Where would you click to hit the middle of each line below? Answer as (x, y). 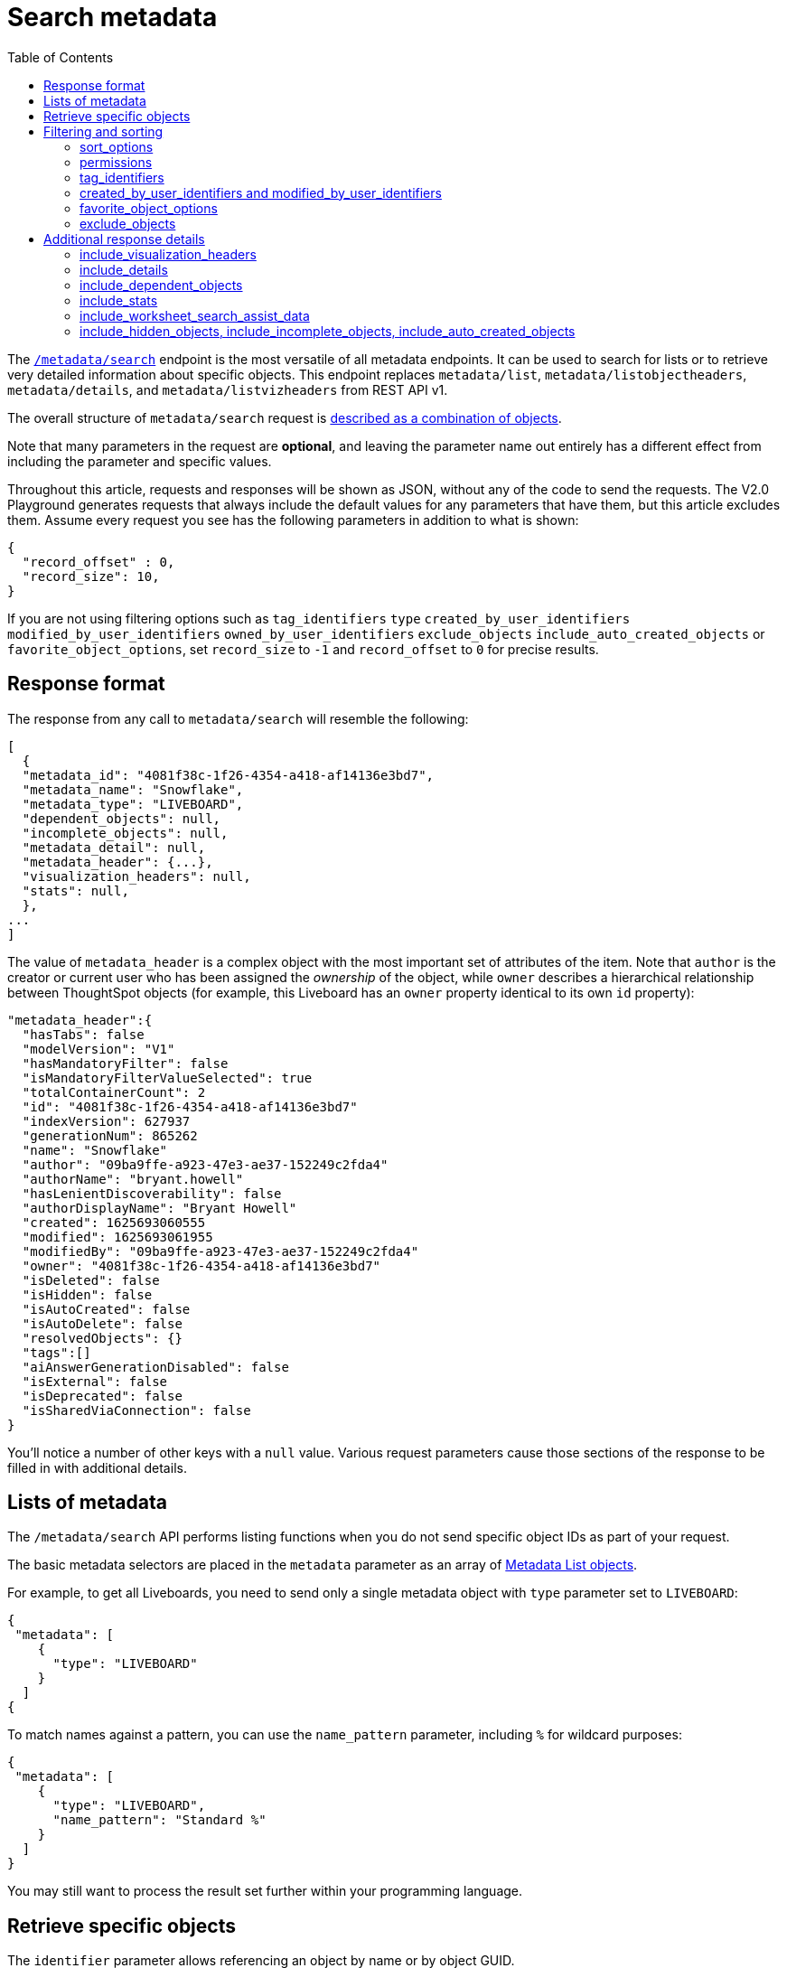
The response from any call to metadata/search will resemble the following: (238, 718)
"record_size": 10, (91, 576)
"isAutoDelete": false (102, 1323)
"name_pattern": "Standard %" (159, 1820)
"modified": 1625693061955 (117, 1237)
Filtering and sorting (103, 131)
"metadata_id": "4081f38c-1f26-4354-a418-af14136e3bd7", (228, 775)
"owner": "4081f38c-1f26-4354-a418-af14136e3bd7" (201, 1265)
